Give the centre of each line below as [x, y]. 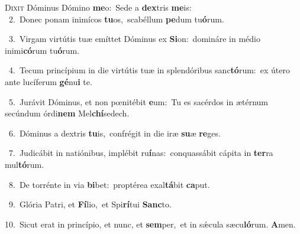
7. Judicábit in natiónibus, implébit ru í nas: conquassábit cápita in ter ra [141, 153]
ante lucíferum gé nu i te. [49, 81]
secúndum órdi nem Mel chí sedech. [67, 113]
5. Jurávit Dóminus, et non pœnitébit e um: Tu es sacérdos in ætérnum [138, 101]
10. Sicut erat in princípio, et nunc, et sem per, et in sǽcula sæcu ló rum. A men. [150, 224]
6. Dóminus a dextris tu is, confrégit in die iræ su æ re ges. [114, 133]
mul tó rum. [25, 164]
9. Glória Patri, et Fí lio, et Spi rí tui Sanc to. [90, 204]
